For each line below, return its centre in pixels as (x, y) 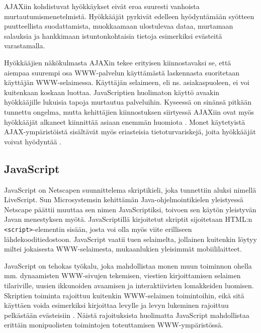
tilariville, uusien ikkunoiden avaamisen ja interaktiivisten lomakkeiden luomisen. (129, 285)
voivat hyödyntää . (33, 141)
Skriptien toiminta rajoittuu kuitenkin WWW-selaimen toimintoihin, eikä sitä (124, 295)
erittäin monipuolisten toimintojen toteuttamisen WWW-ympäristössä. (114, 325)
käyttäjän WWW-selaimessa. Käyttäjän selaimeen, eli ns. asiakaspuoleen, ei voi (127, 82)
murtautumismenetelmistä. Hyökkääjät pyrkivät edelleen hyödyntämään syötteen (129, 16)
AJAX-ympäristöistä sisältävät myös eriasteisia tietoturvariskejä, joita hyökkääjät (130, 132)
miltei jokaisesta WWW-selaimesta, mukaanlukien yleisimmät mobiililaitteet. (123, 249)
